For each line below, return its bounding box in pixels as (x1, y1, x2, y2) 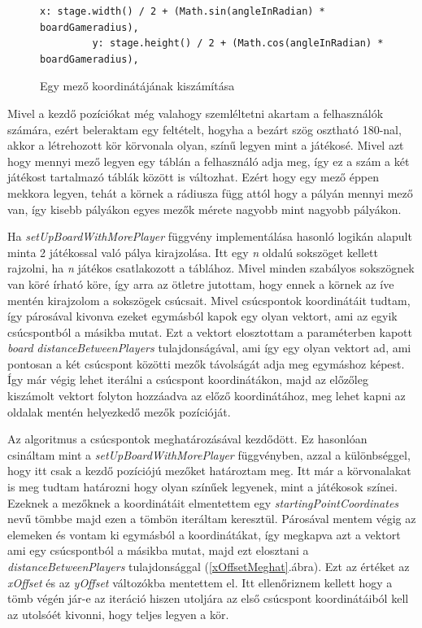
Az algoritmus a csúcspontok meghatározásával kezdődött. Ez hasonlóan (7, 430, 368, 447)
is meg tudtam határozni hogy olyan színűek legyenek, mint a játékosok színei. (7, 478, 398, 495)
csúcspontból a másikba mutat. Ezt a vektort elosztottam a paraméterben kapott (7, 323, 412, 340)
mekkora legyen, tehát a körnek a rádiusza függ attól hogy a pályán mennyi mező (7, 184, 413, 201)
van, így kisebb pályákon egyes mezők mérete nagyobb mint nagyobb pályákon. (7, 200, 402, 217)
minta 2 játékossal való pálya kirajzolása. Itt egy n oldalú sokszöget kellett (7, 243, 378, 260)
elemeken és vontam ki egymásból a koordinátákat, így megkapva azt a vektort (7, 526, 401, 543)
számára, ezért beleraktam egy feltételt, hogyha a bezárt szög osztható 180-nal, (7, 120, 402, 137)
